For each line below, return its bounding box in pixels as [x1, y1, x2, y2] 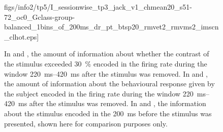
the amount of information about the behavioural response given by [4, 78, 215, 89]
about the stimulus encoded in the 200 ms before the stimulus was [4, 108, 212, 118]
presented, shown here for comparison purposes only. [4, 118, 168, 128]
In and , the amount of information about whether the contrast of [4, 48, 209, 59]
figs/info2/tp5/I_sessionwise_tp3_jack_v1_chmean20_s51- [4, 2, 192, 12]
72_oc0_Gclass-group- [4, 11, 75, 22]
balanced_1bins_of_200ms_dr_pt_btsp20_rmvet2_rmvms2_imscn [4, 21, 219, 32]
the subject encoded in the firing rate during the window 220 [4, 88, 194, 98]
